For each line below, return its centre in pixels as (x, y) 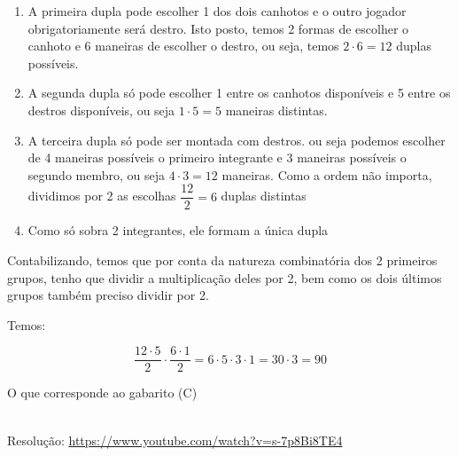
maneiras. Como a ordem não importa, (327, 174)
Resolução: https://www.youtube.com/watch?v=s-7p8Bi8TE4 (175, 440)
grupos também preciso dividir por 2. (108, 295)
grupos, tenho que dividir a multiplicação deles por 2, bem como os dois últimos (225, 277)
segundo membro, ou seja (96, 174)
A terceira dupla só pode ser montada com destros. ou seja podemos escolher (237, 140)
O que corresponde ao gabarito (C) (102, 393)
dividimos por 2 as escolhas (102, 196)
